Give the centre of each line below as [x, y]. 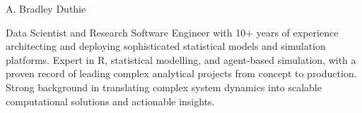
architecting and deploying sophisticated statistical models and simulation [166, 46]
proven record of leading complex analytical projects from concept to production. [181, 73]
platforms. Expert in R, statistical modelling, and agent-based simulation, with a [181, 59]
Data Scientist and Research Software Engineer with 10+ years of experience [172, 32]
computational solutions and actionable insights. [110, 101]
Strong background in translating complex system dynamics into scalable [164, 87]
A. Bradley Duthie [46, 8]
